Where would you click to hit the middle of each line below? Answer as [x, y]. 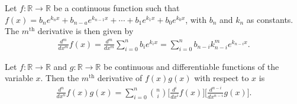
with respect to [222, 78]
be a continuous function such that [117, 8]
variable [19, 78]
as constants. [270, 19]
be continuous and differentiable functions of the [191, 66]
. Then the [60, 78]
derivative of [120, 78]
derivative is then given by [85, 31]
